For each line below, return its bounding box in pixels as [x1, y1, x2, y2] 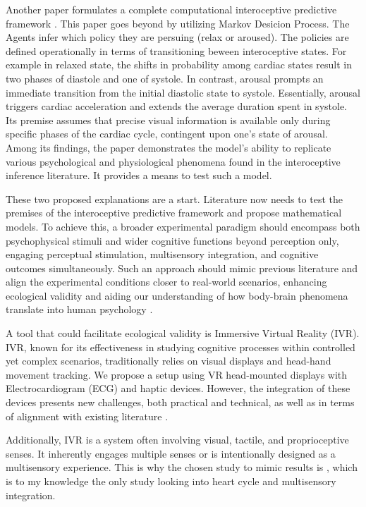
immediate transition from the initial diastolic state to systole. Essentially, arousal [6, 85, 360, 99]
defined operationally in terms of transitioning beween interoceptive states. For [6, 43, 347, 58]
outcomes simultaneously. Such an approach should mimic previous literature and [6, 260, 358, 275]
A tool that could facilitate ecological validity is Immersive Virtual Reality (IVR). [6, 326, 360, 341]
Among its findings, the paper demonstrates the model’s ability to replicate [6, 140, 331, 154]
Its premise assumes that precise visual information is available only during [6, 112, 331, 127]
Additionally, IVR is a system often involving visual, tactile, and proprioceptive [6, 432, 349, 447]
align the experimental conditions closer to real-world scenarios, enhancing [6, 274, 327, 289]
